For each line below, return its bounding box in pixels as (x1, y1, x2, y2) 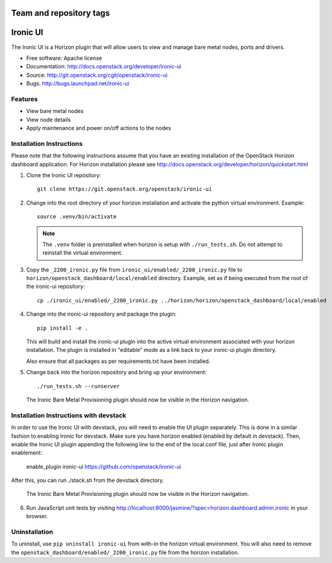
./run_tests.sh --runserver (37, 383, 120, 389)
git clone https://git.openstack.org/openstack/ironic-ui (37, 186, 212, 193)
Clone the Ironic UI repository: (26, 171, 101, 178)
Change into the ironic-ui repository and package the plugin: (26, 310, 177, 317)
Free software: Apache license (26, 54, 103, 62)
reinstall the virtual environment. (42, 249, 123, 256)
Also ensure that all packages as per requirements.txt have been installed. (26, 357, 211, 365)
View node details (26, 116, 71, 123)
